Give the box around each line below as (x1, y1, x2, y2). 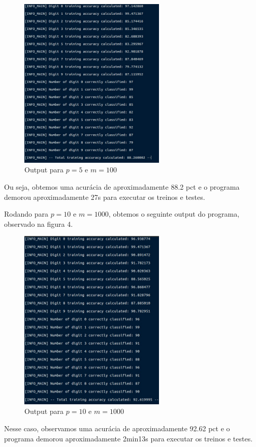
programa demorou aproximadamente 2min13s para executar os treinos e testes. (4, 433, 253, 443)
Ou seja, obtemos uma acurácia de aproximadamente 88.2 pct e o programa (4, 182, 240, 192)
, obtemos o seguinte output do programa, (108, 208, 240, 219)
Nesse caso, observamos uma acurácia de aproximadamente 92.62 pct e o (4, 423, 230, 434)
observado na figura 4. (4, 218, 73, 229)
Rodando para (4, 208, 48, 219)
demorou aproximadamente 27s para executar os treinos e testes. (4, 191, 205, 202)
